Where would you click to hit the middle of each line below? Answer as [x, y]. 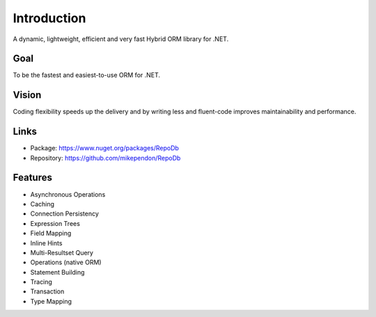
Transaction [47, 291]
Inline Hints [46, 243]
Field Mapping [51, 234]
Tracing [41, 282]
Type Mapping [51, 301]
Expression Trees [55, 223]
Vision [27, 95]
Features [32, 178]
